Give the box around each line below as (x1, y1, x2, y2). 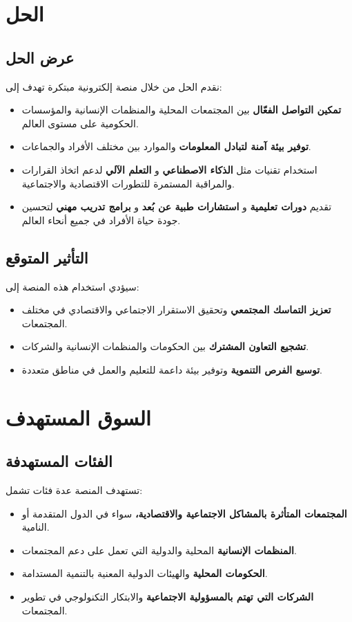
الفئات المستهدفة (6, 450, 113, 472)
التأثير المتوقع (6, 246, 88, 268)
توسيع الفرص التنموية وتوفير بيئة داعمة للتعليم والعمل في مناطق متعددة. (21, 362, 322, 376)
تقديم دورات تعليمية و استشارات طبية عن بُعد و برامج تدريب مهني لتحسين (21, 199, 332, 214)
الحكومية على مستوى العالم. (21, 116, 139, 130)
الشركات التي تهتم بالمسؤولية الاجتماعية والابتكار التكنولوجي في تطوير (21, 589, 314, 604)
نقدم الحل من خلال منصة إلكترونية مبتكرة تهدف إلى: (6, 79, 222, 93)
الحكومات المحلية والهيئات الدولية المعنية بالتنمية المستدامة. (21, 566, 268, 580)
